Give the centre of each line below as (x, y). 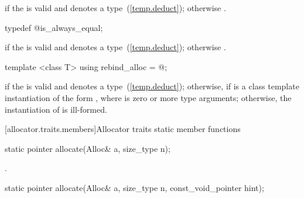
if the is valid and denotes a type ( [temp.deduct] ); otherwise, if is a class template (152, 86)
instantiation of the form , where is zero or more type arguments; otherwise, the (148, 97)
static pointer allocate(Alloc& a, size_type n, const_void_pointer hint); (134, 187)
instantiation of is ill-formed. (56, 109)
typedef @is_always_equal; (54, 27)
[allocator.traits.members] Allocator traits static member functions (123, 129)
